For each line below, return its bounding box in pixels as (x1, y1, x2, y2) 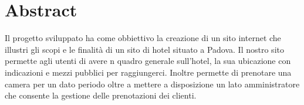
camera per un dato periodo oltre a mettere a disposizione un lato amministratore (5, 77, 300, 90)
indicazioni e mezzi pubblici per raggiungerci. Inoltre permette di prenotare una (5, 66, 292, 78)
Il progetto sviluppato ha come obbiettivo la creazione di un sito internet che (5, 32, 281, 44)
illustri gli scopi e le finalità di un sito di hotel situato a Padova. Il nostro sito (5, 43, 284, 55)
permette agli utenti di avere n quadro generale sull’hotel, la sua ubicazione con (5, 55, 291, 67)
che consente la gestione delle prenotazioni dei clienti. (5, 89, 197, 101)
